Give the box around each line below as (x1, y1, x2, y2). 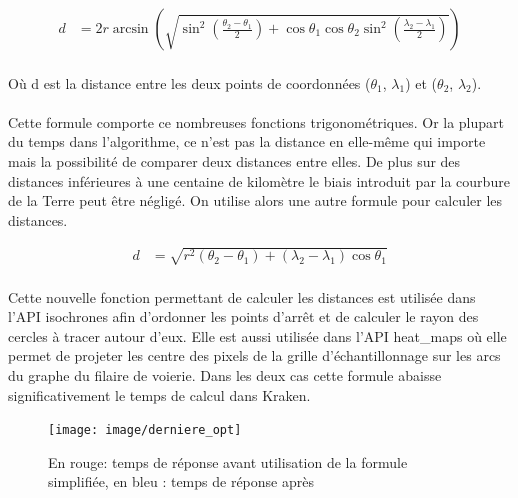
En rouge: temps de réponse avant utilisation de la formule (48, 451, 408, 472)
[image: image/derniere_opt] (48, 423, 242, 438)
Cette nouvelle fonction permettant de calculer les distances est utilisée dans (8, 286, 476, 307)
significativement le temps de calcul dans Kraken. (8, 384, 311, 405)
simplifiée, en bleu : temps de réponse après (48, 471, 314, 492)
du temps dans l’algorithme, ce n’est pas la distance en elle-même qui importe (8, 131, 486, 152)
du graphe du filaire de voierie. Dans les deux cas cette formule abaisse (8, 364, 442, 385)
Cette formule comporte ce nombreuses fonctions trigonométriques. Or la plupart (8, 111, 505, 132)
